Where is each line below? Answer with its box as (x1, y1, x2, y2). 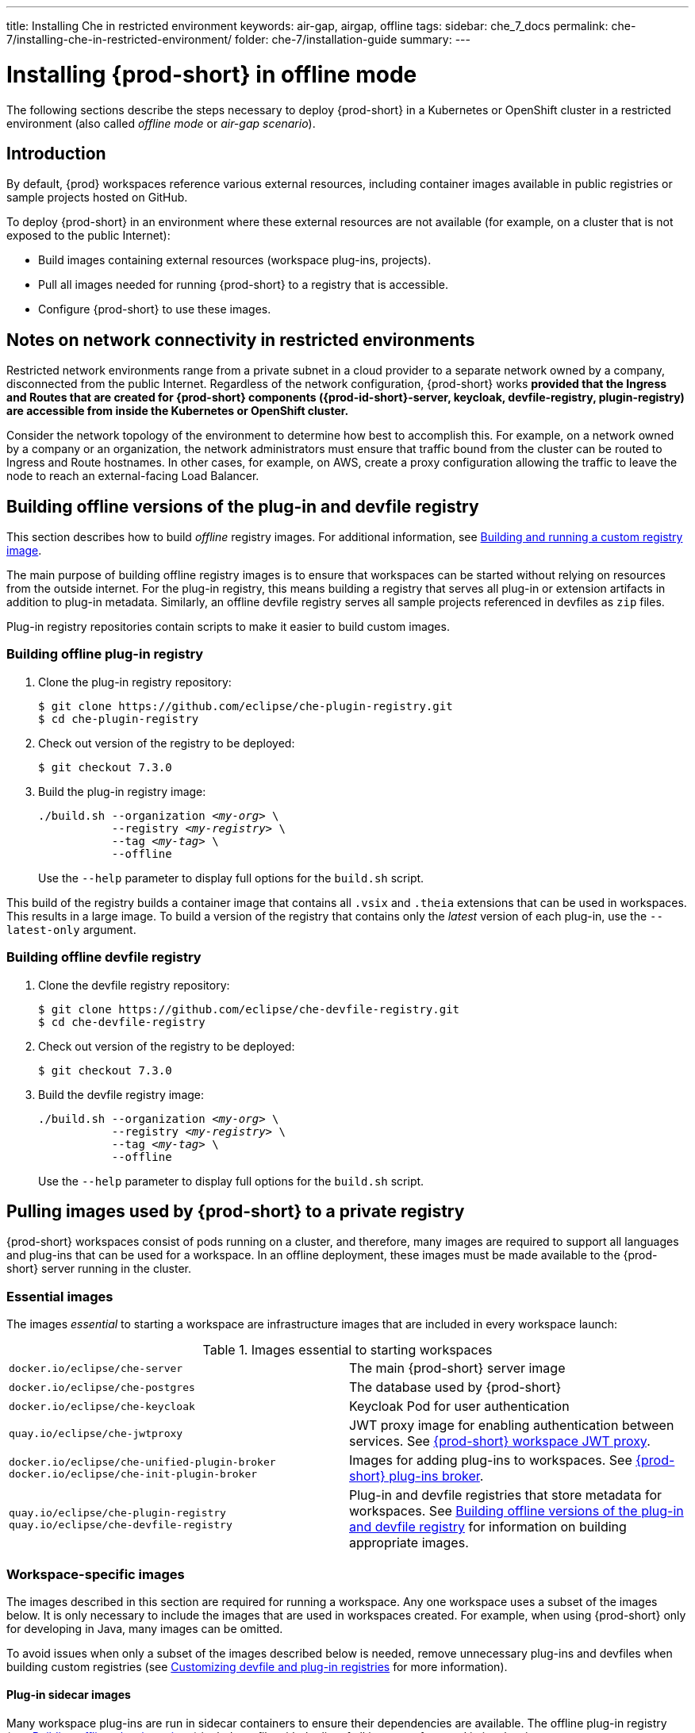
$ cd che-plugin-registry (38, 712, 199, 725)
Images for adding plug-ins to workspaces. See (349, 1452, 632, 1469)
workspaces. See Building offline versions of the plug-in (349, 1503, 684, 1520)
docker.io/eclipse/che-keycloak (9, 1400, 195, 1412)
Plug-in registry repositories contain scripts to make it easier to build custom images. (6, 620, 450, 634)
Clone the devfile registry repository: (38, 978, 230, 992)
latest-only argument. (6, 922, 136, 936)
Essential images (6, 1288, 113, 1305)
